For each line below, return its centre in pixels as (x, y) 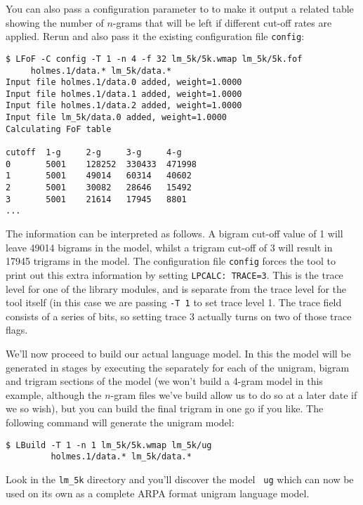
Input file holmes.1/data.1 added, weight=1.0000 (124, 94)
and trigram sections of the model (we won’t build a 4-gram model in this (164, 381)
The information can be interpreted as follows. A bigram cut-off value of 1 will (174, 234)
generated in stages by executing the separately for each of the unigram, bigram (178, 367)
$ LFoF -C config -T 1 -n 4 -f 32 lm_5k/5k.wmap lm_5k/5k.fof (154, 59)
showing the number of (55, 22)
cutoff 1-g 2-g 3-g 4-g (94, 153)
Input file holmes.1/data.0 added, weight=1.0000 (124, 83)
